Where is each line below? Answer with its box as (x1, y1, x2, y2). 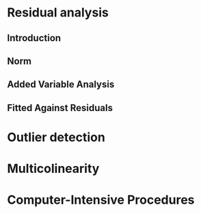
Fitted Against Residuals (7, 102, 113, 114)
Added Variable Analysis (7, 79, 115, 91)
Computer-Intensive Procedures (7, 192, 195, 208)
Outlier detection (7, 129, 106, 145)
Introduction (7, 32, 62, 44)
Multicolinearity (7, 161, 100, 176)
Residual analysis (7, 5, 109, 21)
